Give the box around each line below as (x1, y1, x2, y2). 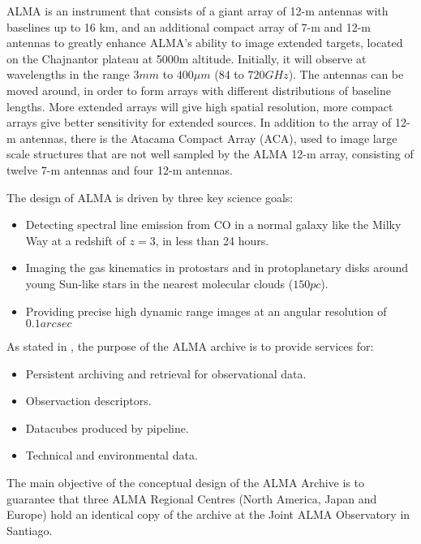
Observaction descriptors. (25, 392, 152, 409)
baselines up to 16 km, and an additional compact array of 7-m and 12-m (6, 18, 372, 35)
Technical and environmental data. (25, 447, 198, 464)
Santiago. (6, 521, 53, 538)
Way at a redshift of (25, 231, 126, 248)
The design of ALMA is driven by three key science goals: (6, 188, 294, 205)
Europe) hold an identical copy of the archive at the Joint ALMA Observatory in (6, 506, 410, 523)
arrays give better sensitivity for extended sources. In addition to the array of (6, 114, 392, 131)
